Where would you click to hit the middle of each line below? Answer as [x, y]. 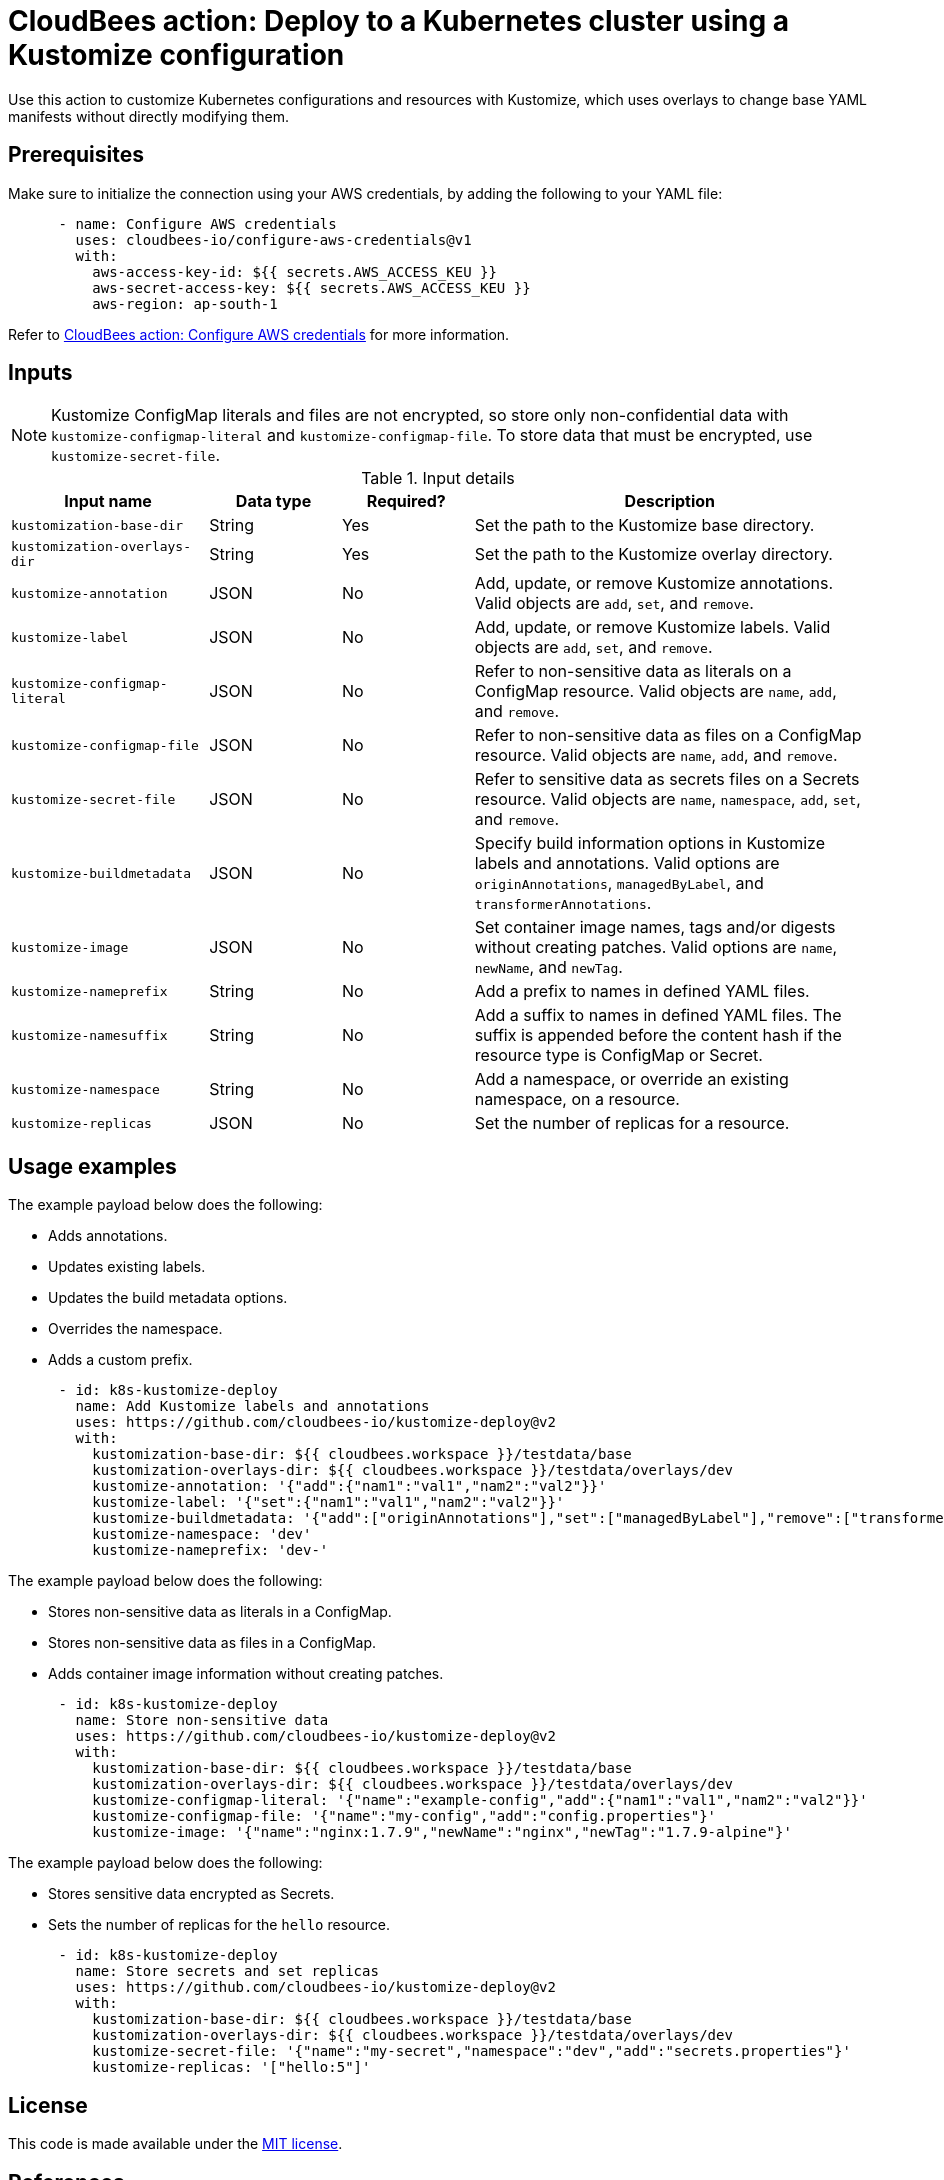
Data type [273, 501]
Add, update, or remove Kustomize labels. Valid [652, 627]
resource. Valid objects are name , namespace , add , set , [667, 799]
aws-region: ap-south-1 [185, 303]
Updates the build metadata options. [168, 1298]
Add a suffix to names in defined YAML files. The [658, 1015]
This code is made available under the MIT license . [175, 2144]
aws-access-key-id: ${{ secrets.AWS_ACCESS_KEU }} [294, 271]
